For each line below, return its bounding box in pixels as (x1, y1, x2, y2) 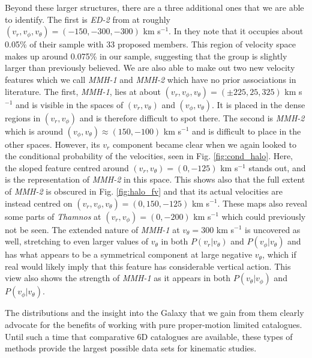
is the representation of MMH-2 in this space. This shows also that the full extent (5, 173, 305, 186)
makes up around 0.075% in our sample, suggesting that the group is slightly (5, 49, 287, 62)
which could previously (221, 210, 306, 222)
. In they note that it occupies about (169, 25, 304, 37)
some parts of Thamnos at (5, 210, 101, 222)
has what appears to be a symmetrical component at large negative (5, 248, 253, 261)
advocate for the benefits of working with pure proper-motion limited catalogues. (5, 318, 302, 330)
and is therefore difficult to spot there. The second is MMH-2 (79, 111, 305, 124)
